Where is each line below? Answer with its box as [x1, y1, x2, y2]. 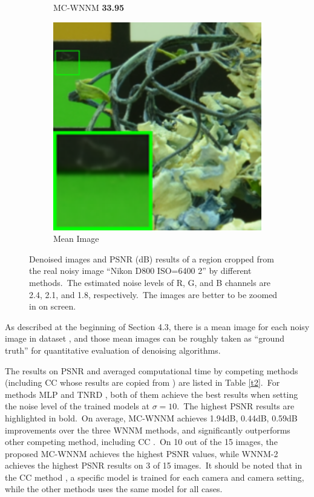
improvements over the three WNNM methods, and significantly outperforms [5, 423, 290, 436]
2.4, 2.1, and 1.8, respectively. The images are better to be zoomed [29, 288, 278, 300]
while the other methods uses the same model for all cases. [5, 482, 223, 495]
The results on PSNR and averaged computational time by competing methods [5, 364, 298, 377]
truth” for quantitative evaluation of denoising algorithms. [5, 343, 221, 356]
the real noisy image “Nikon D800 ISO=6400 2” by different [29, 264, 252, 277]
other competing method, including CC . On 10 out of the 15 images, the [5, 435, 278, 448]
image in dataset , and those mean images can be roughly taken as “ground [5, 332, 284, 345]
